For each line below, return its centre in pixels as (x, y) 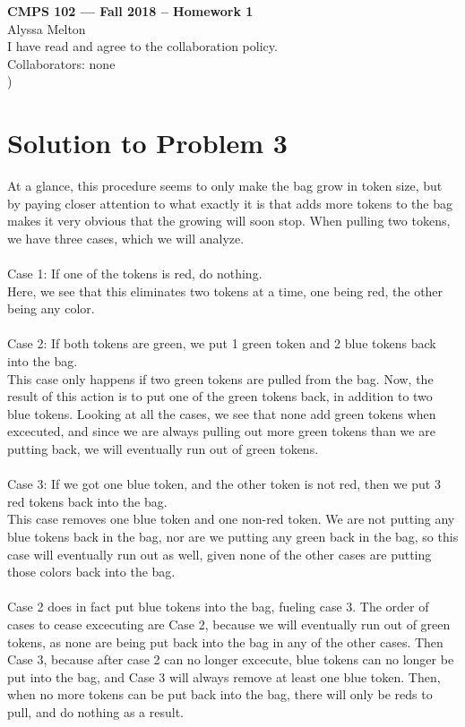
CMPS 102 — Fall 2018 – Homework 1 (130, 11)
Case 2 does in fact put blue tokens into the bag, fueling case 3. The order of (218, 607)
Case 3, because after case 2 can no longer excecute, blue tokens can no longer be (231, 659)
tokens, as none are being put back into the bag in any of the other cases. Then (225, 641)
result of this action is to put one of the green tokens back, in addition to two (220, 396)
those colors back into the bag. (91, 572)
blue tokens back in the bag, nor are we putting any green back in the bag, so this (233, 536)
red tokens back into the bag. (87, 501)
